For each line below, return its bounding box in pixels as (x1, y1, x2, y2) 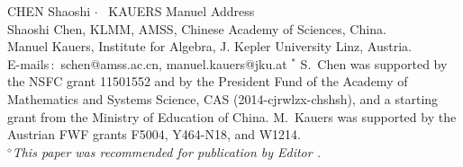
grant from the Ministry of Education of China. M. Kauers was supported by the (7, 107, 457, 126)
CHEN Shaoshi (7, 2, 91, 20)
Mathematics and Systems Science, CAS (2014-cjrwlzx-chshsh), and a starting (7, 89, 439, 108)
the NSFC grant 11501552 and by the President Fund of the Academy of (7, 72, 408, 91)
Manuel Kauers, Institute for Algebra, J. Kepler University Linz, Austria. (7, 37, 412, 56)
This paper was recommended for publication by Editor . (12, 142, 321, 161)
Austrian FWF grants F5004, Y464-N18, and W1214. (7, 125, 301, 144)
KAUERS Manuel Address (108, 2, 255, 20)
